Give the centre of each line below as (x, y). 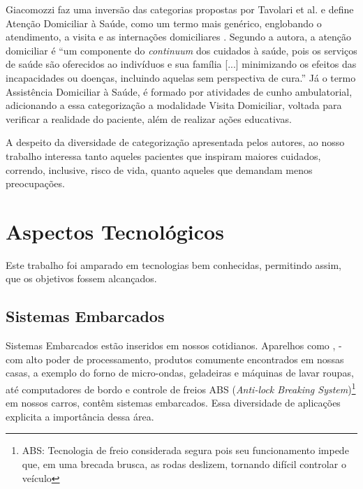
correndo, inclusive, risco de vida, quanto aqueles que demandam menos (159, 169)
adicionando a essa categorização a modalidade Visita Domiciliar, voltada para (174, 105)
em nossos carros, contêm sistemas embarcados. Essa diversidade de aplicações (173, 403)
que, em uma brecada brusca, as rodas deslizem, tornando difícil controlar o (184, 464)
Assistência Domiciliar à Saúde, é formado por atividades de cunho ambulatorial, (179, 91)
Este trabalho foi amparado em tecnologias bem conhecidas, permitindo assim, (173, 264)
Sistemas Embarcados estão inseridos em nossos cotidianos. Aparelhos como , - (174, 345)
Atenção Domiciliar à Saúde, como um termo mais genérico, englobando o (164, 23)
